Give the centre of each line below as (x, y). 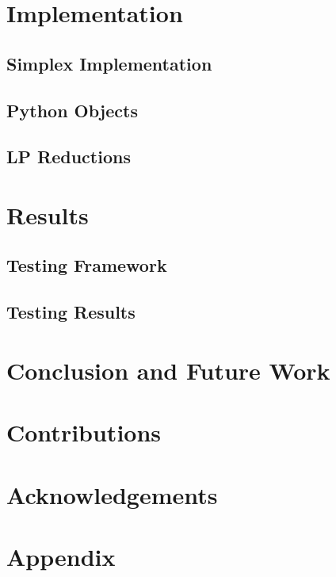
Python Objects (72, 110)
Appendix (61, 556)
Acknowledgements (112, 494)
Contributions (84, 432)
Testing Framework (87, 265)
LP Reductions (69, 157)
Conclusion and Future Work (168, 370)
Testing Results (71, 312)
